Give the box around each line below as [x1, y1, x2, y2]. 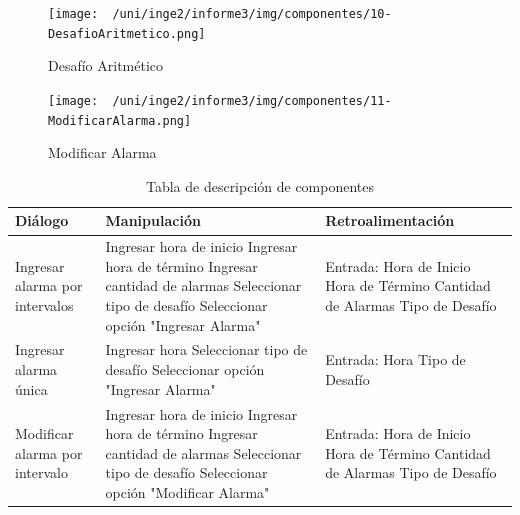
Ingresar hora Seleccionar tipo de [105, 339, 308, 360]
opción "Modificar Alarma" [105, 481, 270, 502]
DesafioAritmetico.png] [48, 26, 206, 41]
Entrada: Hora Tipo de [325, 349, 466, 370]
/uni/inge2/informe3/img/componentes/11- [112, 93, 392, 108]
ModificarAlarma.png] [48, 113, 192, 128]
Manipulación [105, 210, 201, 231]
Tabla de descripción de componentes [145, 175, 375, 196]
